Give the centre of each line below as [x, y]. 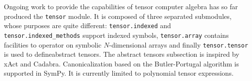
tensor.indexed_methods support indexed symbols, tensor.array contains [116, 35]
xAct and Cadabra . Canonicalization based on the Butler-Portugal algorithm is [121, 63]
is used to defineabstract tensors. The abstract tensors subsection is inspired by [122, 54]
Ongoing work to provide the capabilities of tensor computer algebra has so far [121, 6]
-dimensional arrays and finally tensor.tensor [179, 44]
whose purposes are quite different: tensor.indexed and [87, 25]
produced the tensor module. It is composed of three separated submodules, [118, 16]
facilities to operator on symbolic [53, 44]
